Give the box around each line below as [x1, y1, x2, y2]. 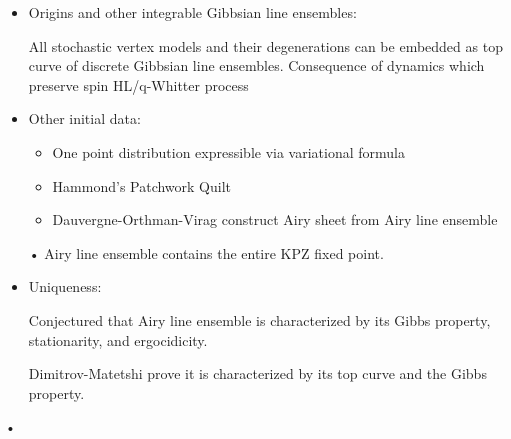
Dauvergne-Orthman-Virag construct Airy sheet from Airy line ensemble [52, 209, 498, 230]
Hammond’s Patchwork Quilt [52, 175, 232, 196]
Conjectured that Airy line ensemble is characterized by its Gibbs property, [28, 309, 491, 330]
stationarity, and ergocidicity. [28, 329, 208, 350]
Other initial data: [28, 108, 141, 129]
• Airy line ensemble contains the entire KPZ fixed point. [28, 242, 384, 263]
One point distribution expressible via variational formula [52, 141, 405, 162]
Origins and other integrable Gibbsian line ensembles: [28, 2, 357, 22]
